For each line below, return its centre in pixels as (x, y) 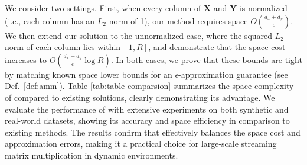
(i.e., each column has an (50, 20)
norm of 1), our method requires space (178, 20)
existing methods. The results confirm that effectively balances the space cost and (153, 132)
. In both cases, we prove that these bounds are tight (206, 59)
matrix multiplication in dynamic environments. (92, 155)
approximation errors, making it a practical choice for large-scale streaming (141, 143)
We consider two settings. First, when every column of (103, 8)
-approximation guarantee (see (233, 74)
